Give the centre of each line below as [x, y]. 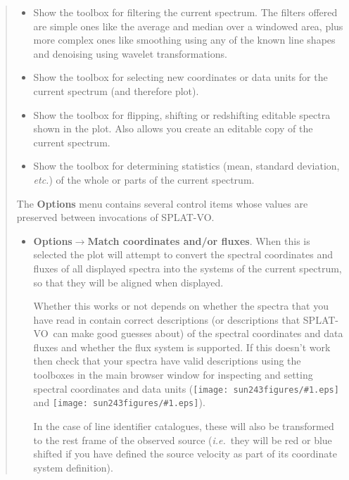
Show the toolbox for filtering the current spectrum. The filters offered [185, 12]
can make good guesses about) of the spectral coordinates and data [198, 333]
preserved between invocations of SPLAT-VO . [115, 217]
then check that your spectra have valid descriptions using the [167, 361]
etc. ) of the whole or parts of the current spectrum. [144, 179]
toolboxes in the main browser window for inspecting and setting [173, 375]
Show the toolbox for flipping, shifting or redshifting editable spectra [182, 114]
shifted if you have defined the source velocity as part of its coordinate [185, 454]
